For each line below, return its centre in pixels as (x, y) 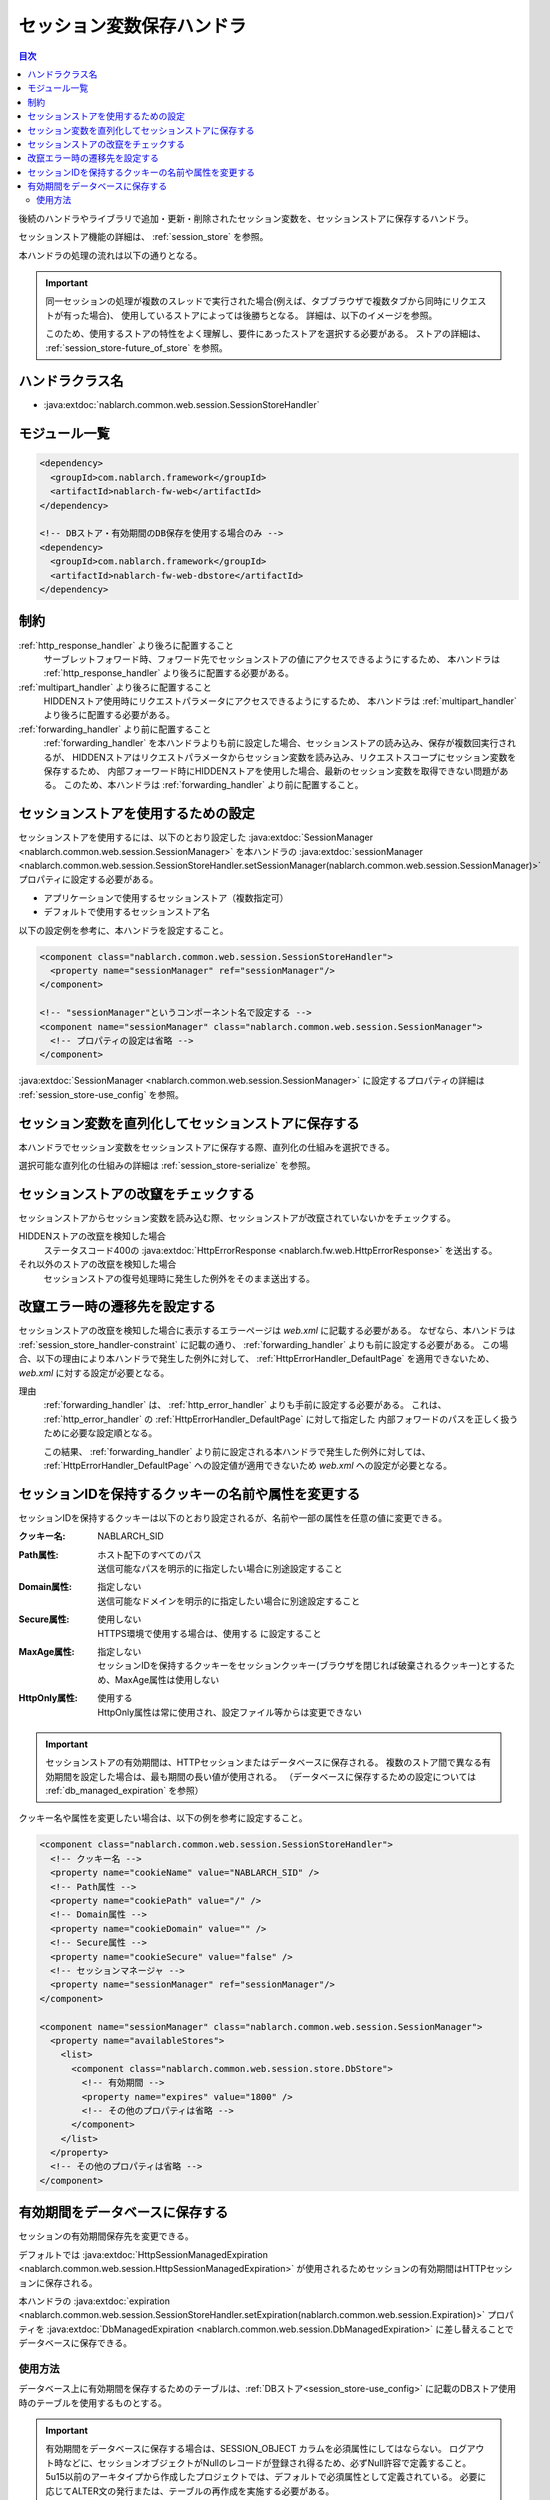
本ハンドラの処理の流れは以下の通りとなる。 (110, 255)
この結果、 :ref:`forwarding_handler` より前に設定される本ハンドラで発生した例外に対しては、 (237, 1451)
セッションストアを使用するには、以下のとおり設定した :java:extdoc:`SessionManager (196, 837)
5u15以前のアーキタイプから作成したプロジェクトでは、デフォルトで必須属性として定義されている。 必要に (266, 2477)
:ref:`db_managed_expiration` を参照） (124, 1791)
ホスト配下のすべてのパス (149, 1554)
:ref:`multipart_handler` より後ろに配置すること (115, 687)
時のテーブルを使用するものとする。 (92, 2402)
